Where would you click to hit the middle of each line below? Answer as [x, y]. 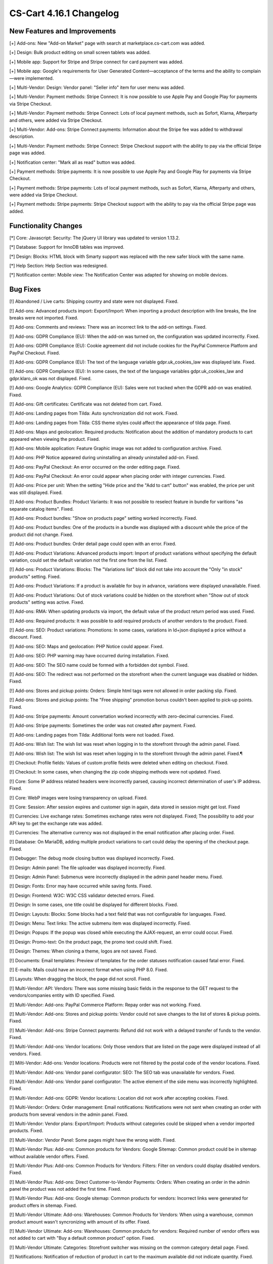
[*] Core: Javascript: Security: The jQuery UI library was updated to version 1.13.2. [95, 238]
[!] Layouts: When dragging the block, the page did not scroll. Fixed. [80, 979]
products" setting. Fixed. [35, 576]
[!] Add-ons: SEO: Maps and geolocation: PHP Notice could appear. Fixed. [86, 646]
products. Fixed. [26, 1131]
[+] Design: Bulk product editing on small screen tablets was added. [80, 53]
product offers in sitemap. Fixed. [43, 1205]
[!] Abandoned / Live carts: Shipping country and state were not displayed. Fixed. [94, 301]
